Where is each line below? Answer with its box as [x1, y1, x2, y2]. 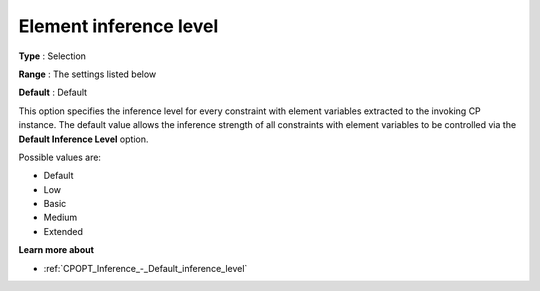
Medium [43, 211, 78, 224]
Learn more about [18, 244, 95, 256]
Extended [43, 225, 84, 237]
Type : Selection [18, 50, 87, 62]
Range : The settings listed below [18, 68, 157, 80]
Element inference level [18, 15, 219, 37]
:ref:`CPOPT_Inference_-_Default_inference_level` [43, 262, 248, 274]
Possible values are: [18, 151, 102, 163]
